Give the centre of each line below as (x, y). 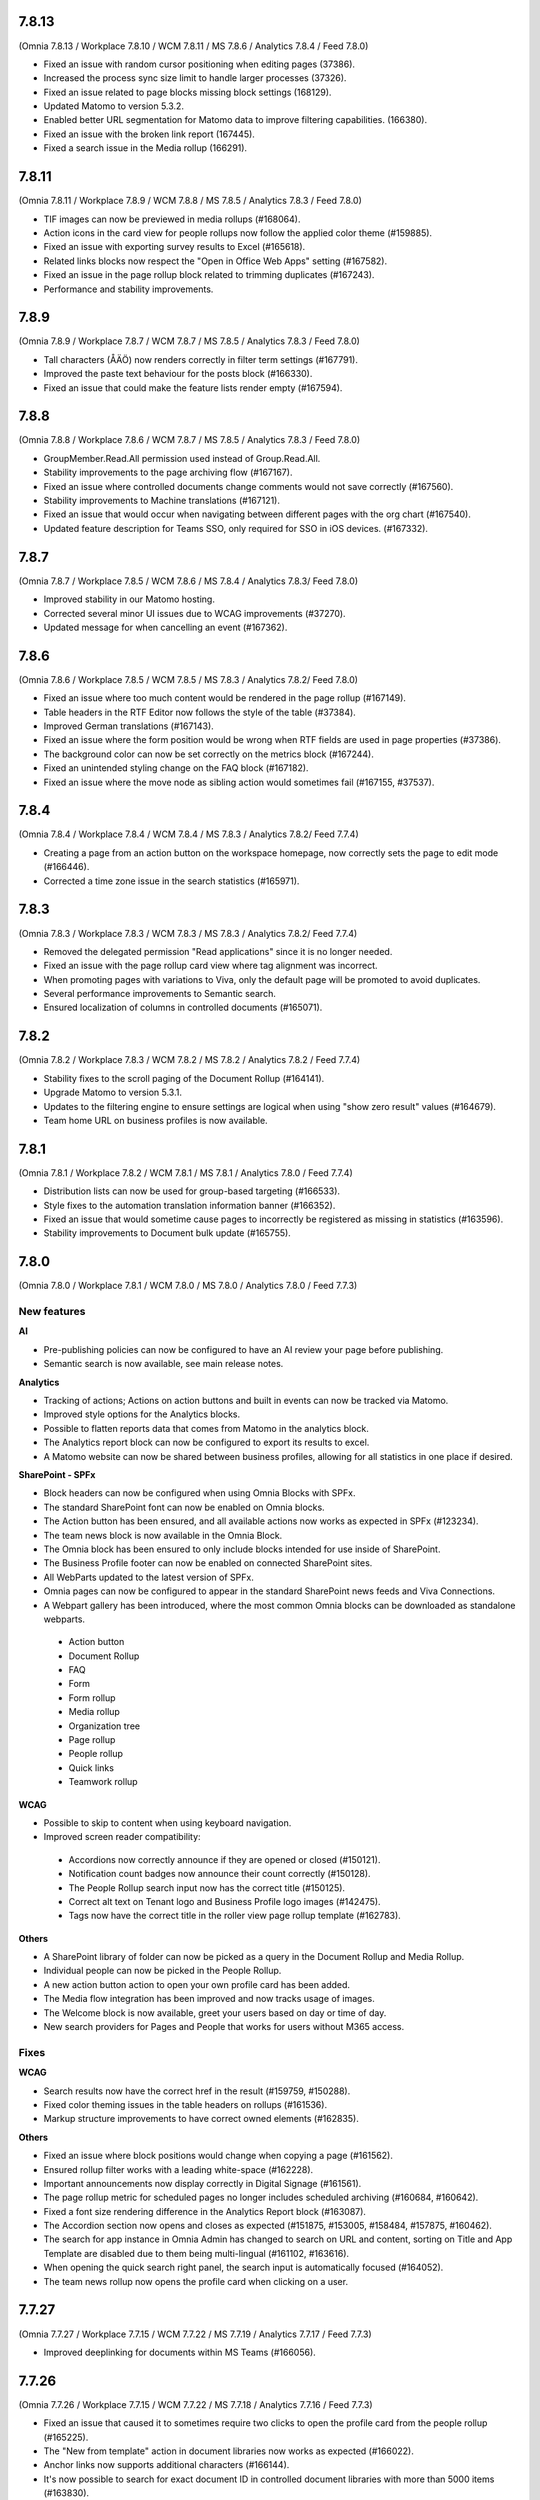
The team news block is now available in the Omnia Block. (163, 1535)
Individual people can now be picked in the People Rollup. (162, 1971)
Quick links (91, 1767)
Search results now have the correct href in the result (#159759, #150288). (197, 2091)
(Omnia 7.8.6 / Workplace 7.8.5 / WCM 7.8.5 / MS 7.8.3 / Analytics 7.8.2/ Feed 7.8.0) (188, 679)
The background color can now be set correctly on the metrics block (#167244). (208, 754)
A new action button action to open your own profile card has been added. (196, 1984)
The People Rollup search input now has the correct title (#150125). (206, 1887)
